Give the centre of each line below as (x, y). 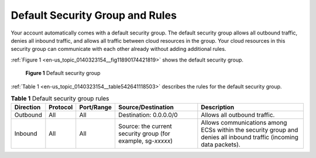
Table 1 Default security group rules (60, 98)
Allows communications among (244, 123)
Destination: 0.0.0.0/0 (148, 115)
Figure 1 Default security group (63, 73)
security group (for (144, 133)
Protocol (61, 107)
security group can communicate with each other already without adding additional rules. (118, 49)
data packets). (221, 145)
